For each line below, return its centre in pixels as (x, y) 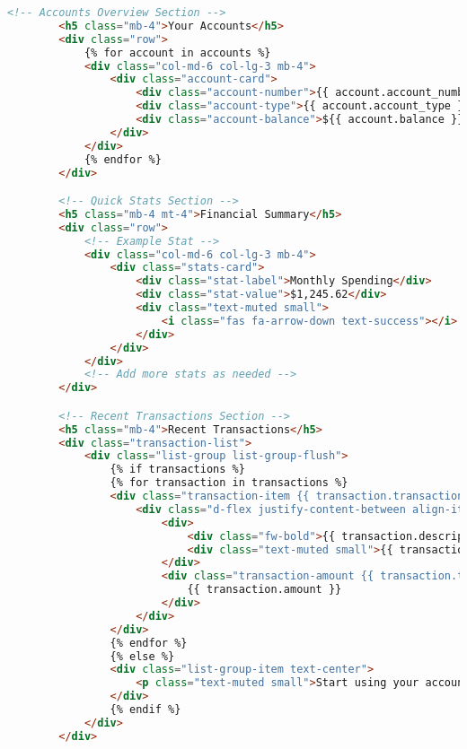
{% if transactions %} (177, 470)
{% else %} (142, 656)
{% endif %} (145, 710)
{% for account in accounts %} (177, 52)
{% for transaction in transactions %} (229, 483)
